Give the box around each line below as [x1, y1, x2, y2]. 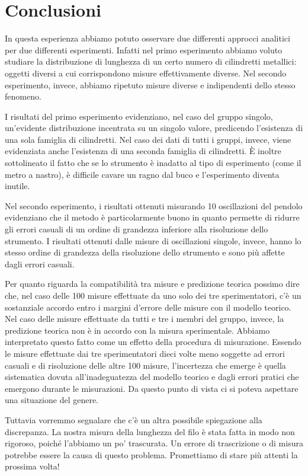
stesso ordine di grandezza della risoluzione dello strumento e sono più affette [5, 246, 285, 258]
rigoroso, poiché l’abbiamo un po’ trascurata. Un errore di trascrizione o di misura [5, 437, 303, 449]
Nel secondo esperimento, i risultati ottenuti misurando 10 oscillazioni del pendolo [5, 199, 303, 212]
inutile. [5, 180, 30, 192]
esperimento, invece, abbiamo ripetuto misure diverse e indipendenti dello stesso [5, 78, 296, 91]
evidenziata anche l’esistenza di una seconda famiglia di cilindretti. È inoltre [5, 145, 281, 157]
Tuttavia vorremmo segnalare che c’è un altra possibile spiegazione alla [5, 413, 262, 426]
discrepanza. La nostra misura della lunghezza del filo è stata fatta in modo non [5, 425, 295, 437]
